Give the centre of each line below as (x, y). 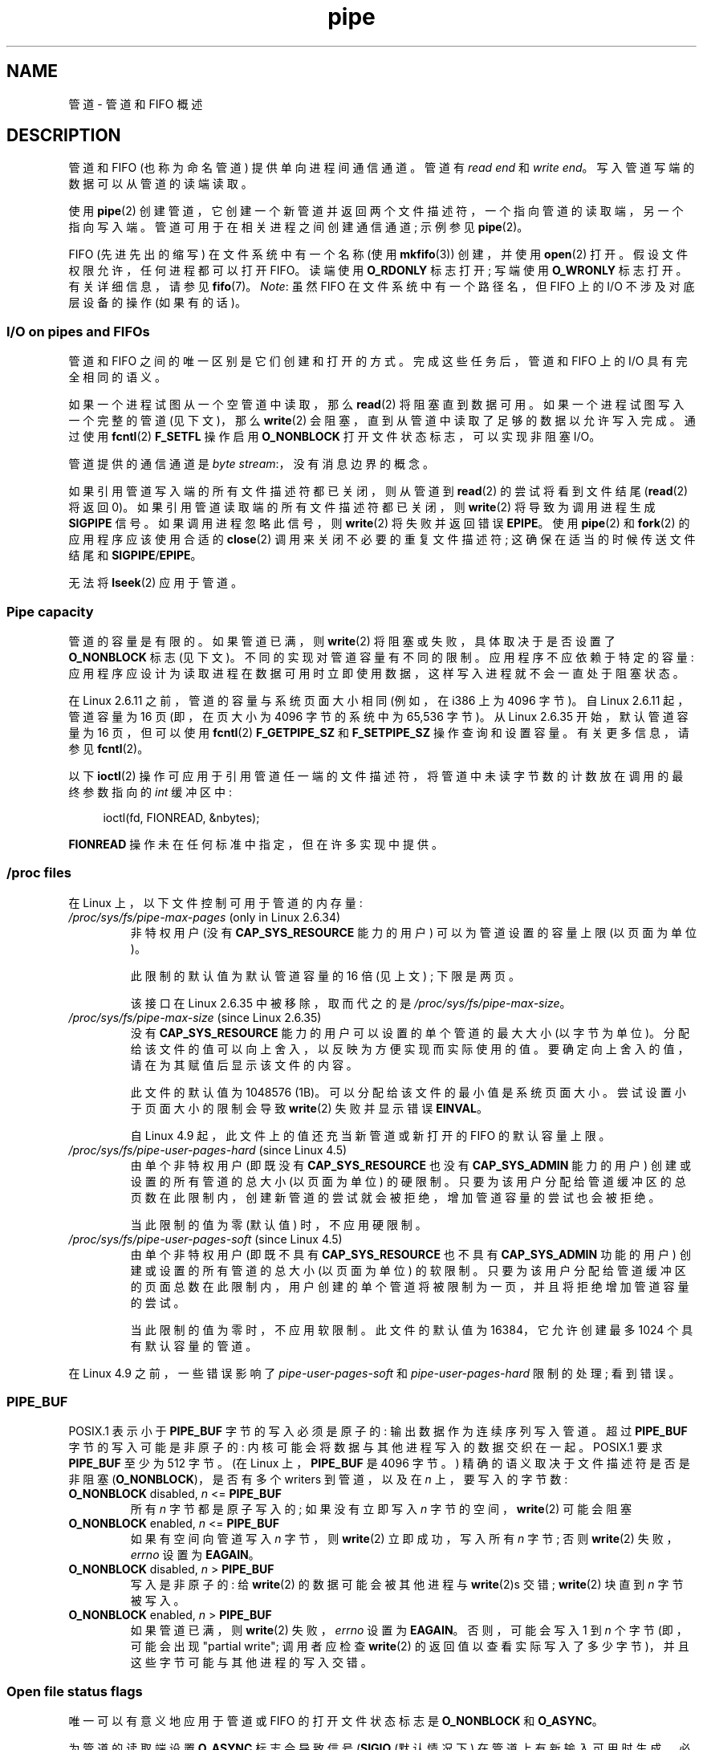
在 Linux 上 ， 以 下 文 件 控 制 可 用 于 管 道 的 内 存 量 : (215, 902)
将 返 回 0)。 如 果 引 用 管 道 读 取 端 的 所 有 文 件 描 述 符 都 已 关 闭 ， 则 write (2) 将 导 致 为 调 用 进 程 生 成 (362, 507)
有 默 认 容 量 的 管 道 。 (194, 1345)
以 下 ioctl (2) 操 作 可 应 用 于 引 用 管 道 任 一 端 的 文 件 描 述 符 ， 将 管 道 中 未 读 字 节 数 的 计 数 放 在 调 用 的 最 (376, 775)
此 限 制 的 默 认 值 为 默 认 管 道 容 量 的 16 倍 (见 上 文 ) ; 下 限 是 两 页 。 (325, 975)
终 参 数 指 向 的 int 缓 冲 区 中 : (150, 792)
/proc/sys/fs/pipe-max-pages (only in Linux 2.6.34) (205, 917)
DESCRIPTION (64, 136)
